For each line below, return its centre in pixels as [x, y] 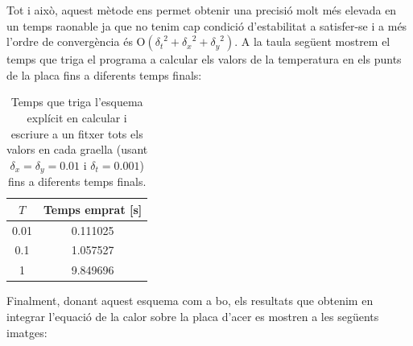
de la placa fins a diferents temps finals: [104, 74]
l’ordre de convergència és [70, 41]
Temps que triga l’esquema [77, 102]
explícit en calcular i [77, 117]
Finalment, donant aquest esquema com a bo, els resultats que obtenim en [190, 301]
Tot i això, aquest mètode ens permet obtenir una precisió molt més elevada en [202, 10]
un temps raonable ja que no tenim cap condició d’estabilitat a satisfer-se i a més [207, 25]
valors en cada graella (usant [77, 149]
